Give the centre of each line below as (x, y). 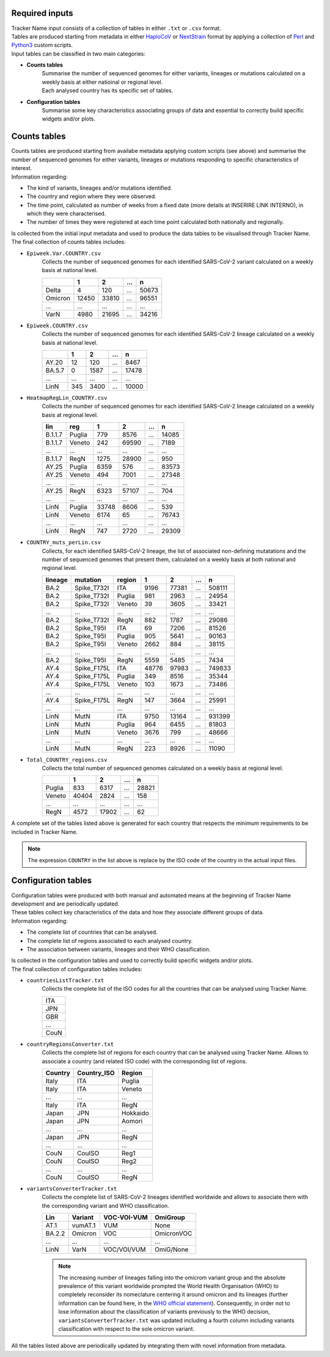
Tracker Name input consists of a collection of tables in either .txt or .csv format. (116, 28)
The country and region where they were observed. (92, 196)
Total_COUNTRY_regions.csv (67, 760)
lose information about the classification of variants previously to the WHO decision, (164, 1312)
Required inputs (42, 13)
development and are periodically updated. (65, 904)
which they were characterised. (66, 213)
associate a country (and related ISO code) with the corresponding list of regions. (145, 1061)
